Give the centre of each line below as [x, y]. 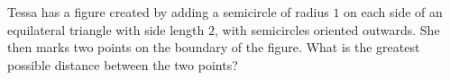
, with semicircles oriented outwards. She [327, 29]
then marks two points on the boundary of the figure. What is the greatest [214, 47]
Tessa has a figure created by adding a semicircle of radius [168, 12]
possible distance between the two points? [123, 64]
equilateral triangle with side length [106, 29]
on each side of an [393, 12]
